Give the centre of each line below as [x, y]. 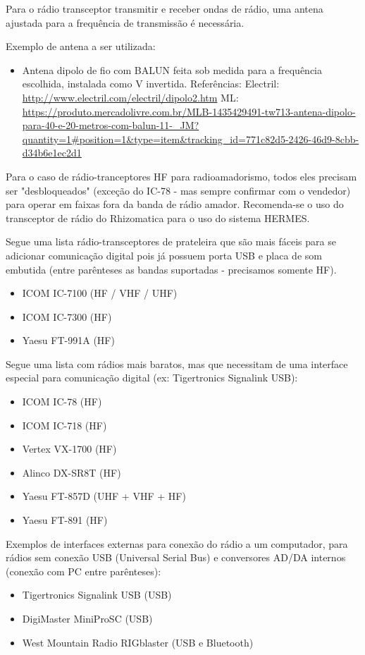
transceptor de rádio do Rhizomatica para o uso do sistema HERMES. [158, 218]
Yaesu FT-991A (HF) [68, 340]
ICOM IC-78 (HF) [62, 402]
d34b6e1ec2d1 [52, 153]
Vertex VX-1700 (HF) [69, 449]
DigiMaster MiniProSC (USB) [87, 618]
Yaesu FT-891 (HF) [65, 520]
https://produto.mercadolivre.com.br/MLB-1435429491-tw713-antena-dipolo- [189, 111]
